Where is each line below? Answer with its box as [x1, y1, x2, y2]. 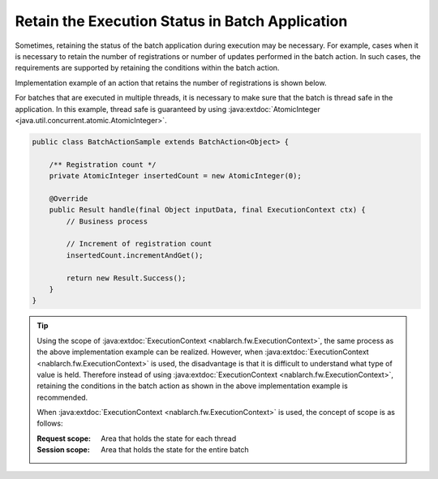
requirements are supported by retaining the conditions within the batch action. [15, 63, 280, 73]
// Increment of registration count [66, 239, 213, 249]
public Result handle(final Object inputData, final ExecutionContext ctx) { [49, 205, 367, 215]
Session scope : [36, 445, 91, 455]
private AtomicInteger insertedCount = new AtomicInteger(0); [49, 171, 302, 181]
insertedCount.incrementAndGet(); [66, 250, 204, 259]
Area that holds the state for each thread [101, 434, 237, 443]
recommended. [36, 392, 88, 402]
